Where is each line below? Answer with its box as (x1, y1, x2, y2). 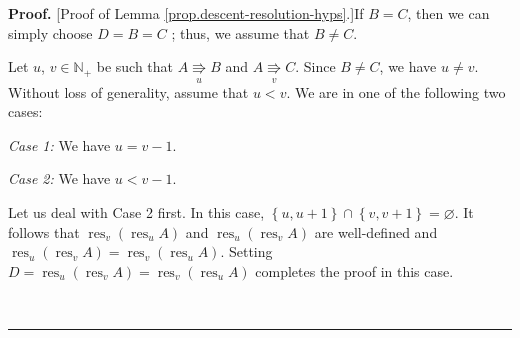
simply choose (8, 22, 93, 43)
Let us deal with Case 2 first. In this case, (8, 201, 265, 222)
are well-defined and (314, 221, 438, 242)
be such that (96, 56, 174, 77)
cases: (8, 101, 43, 122)
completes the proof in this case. (255, 260, 454, 281)
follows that (8, 221, 80, 242)
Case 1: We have (8, 134, 111, 155)
